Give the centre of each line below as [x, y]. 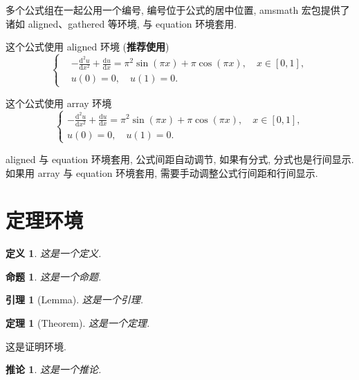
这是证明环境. [36, 346]
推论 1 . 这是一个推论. [54, 369]
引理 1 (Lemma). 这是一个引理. [75, 300]
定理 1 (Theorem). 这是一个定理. [78, 323]
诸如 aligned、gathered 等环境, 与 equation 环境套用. [121, 23]
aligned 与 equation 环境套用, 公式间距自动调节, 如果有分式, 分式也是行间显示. [180, 159]
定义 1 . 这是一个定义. [54, 253]
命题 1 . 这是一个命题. [54, 276]
